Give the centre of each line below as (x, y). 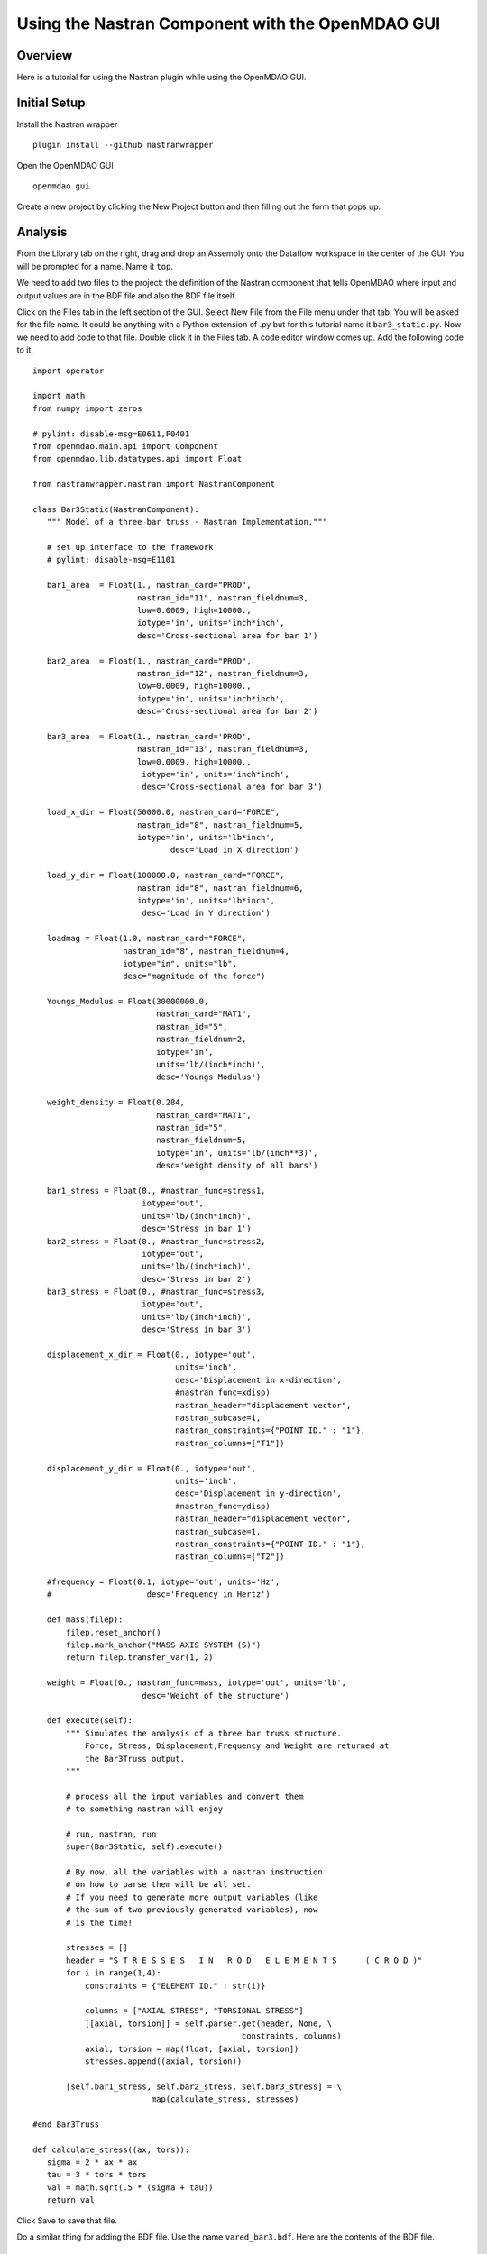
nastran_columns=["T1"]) (230, 1443)
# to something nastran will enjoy (145, 1809)
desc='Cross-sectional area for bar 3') (232, 787)
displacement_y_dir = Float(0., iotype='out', (152, 1468)
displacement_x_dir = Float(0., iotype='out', (152, 1355)
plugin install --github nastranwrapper (123, 145)
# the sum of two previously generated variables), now (192, 1910)
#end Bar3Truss (66, 2124)
